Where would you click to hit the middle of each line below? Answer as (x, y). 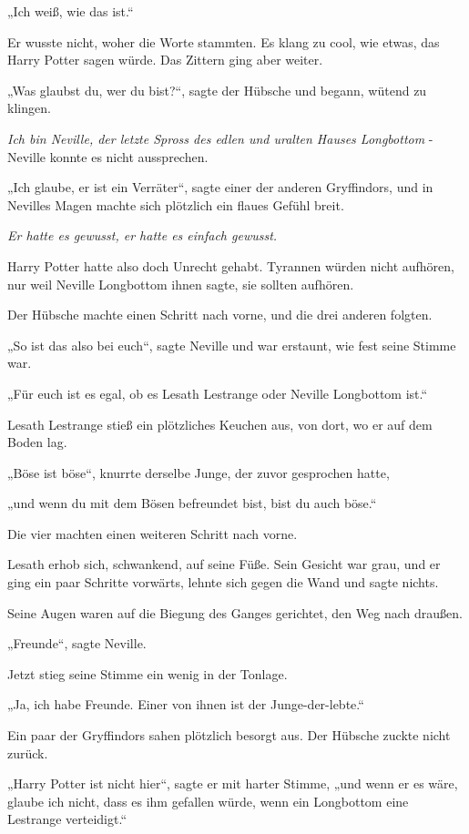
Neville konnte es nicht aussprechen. (108, 156)
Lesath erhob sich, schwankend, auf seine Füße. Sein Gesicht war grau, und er (224, 564)
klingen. (29, 108)
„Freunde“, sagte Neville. (77, 643)
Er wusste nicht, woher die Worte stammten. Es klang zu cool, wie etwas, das (224, 41)
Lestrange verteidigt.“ (67, 819)
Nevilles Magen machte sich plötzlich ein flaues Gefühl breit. (176, 204)
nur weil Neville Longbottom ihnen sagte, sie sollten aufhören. (181, 284)
